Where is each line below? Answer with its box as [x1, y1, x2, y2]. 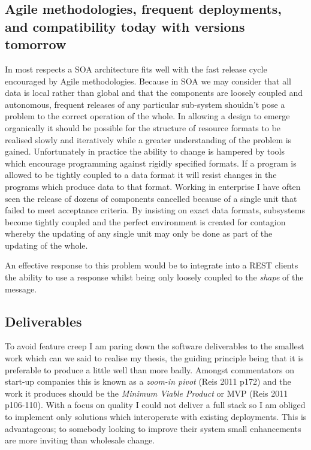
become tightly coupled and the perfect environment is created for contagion [5, 215, 286, 228]
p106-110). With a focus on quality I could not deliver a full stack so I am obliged [5, 398, 306, 411]
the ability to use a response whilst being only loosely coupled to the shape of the [5, 271, 304, 283]
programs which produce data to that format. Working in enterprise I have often [5, 180, 301, 192]
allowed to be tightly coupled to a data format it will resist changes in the [5, 168, 277, 181]
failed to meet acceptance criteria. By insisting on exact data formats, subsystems [5, 204, 305, 216]
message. [5, 282, 37, 295]
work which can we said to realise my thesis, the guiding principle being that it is [5, 352, 304, 364]
